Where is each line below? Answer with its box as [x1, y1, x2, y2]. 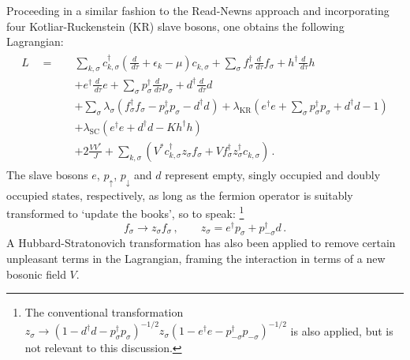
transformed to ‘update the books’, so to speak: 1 [6, 203, 244, 221]
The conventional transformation [24, 304, 184, 321]
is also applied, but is [290, 322, 393, 339]
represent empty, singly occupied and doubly [165, 166, 381, 182]
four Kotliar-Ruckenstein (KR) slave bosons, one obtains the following [6, 17, 345, 34]
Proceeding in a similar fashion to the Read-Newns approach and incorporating [6, 2, 389, 18]
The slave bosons [6, 166, 88, 182]
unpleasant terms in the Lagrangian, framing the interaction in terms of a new [6, 249, 386, 266]
